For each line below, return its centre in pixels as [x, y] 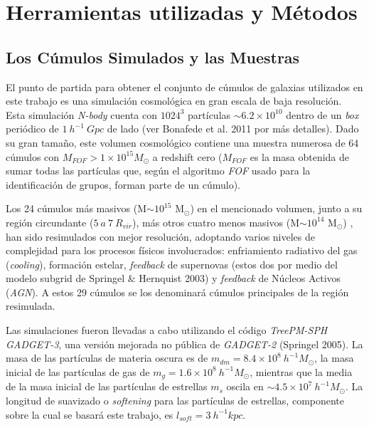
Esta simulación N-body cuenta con [82, 114]
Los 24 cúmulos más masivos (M [76, 208]
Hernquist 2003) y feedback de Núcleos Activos [240, 278]
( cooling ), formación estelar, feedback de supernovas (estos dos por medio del [172, 264]
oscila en [245, 386]
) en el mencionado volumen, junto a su [276, 208]
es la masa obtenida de [300, 156]
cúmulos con [33, 156]
